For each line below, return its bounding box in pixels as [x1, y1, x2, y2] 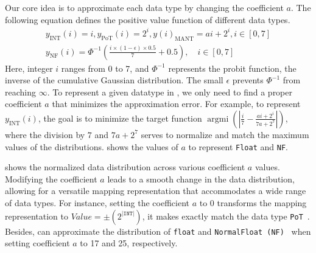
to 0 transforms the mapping [199, 196, 307, 209]
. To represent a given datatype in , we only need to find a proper [47, 85, 293, 98]
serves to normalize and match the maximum [141, 128, 309, 140]
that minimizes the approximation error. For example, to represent [52, 97, 301, 110]
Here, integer [5, 61, 53, 74]
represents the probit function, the [168, 61, 297, 74]
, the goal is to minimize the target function [38, 111, 202, 124]
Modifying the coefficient [5, 172, 97, 185]
